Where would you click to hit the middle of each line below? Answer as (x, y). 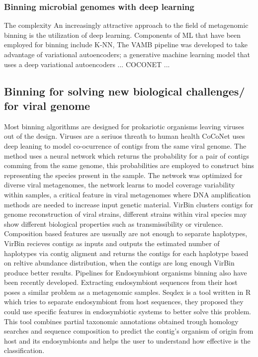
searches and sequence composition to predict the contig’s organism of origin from (129, 331)
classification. (24, 350)
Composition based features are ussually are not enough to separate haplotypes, (126, 233)
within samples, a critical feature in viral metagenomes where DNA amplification (128, 194)
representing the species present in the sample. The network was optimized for (123, 175)
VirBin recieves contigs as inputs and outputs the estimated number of (112, 243)
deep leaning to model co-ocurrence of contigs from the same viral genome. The (125, 145)
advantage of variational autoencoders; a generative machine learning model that (127, 54)
